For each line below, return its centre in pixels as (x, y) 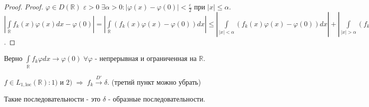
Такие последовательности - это (52, 99)
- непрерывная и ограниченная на (146, 59)
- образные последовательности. (157, 99)
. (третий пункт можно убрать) (154, 81)
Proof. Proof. (24, 6)
